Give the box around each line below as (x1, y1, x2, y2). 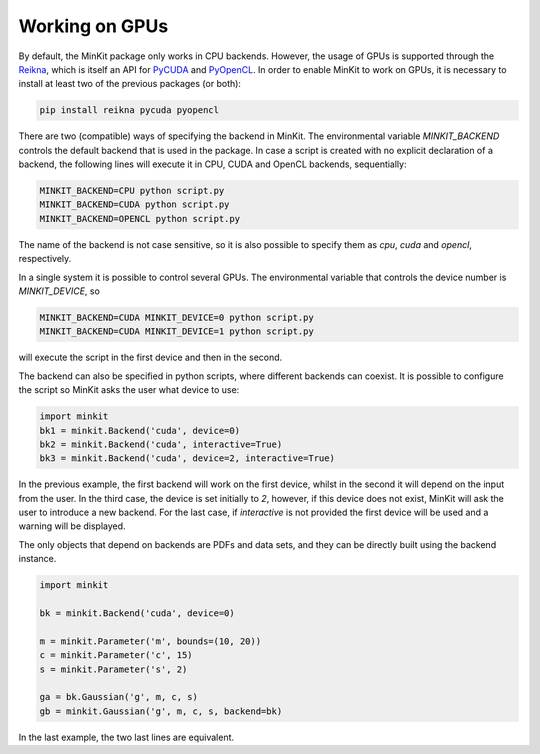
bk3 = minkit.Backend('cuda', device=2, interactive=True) (39, 453, 335, 464)
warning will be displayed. (18, 520, 126, 532)
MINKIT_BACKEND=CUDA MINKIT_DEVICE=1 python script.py (39, 326, 314, 337)
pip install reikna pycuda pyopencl (39, 105, 220, 116)
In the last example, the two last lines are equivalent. (18, 731, 235, 743)
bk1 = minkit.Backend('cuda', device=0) (39, 425, 240, 436)
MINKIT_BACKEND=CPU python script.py (39, 185, 225, 197)
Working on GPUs (18, 15, 169, 37)
